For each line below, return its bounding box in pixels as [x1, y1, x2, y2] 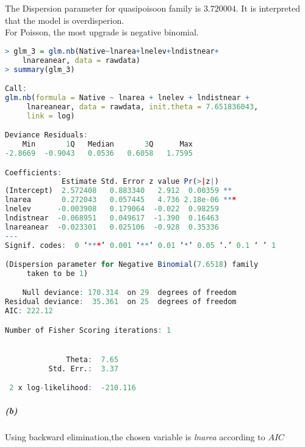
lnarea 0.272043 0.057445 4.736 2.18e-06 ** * [5, 195, 237, 205]
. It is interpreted [235, 2, 300, 14]
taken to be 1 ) [26, 269, 88, 278]
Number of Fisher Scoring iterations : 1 [5, 325, 171, 335]
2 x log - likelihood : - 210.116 [9, 383, 136, 393]
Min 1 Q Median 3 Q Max [22, 140, 193, 149]
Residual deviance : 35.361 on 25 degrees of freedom [5, 297, 237, 307]
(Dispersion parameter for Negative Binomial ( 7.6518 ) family [5, 260, 259, 269]
